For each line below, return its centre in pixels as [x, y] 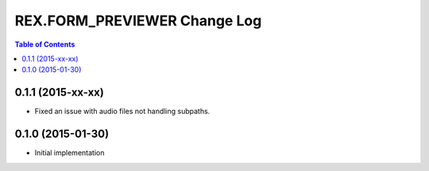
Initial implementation [70, 153]
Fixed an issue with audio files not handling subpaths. [122, 112]
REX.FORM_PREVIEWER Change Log [138, 21]
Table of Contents [45, 44]
